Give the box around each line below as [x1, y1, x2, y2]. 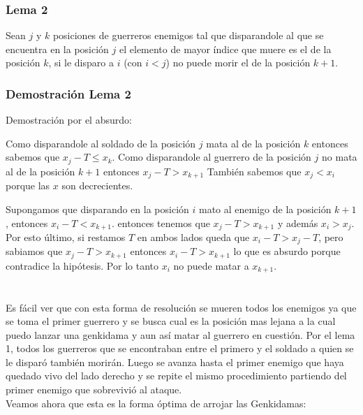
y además [277, 215, 318, 230]
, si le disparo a [48, 55, 114, 70]
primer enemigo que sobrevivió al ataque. [6, 382, 182, 397]
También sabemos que [207, 163, 302, 178]
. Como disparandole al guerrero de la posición [112, 150, 311, 164]
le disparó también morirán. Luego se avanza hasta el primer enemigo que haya [6, 354, 344, 369]
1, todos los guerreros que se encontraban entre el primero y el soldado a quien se [6, 341, 354, 356]
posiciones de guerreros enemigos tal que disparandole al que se [52, 28, 324, 43]
